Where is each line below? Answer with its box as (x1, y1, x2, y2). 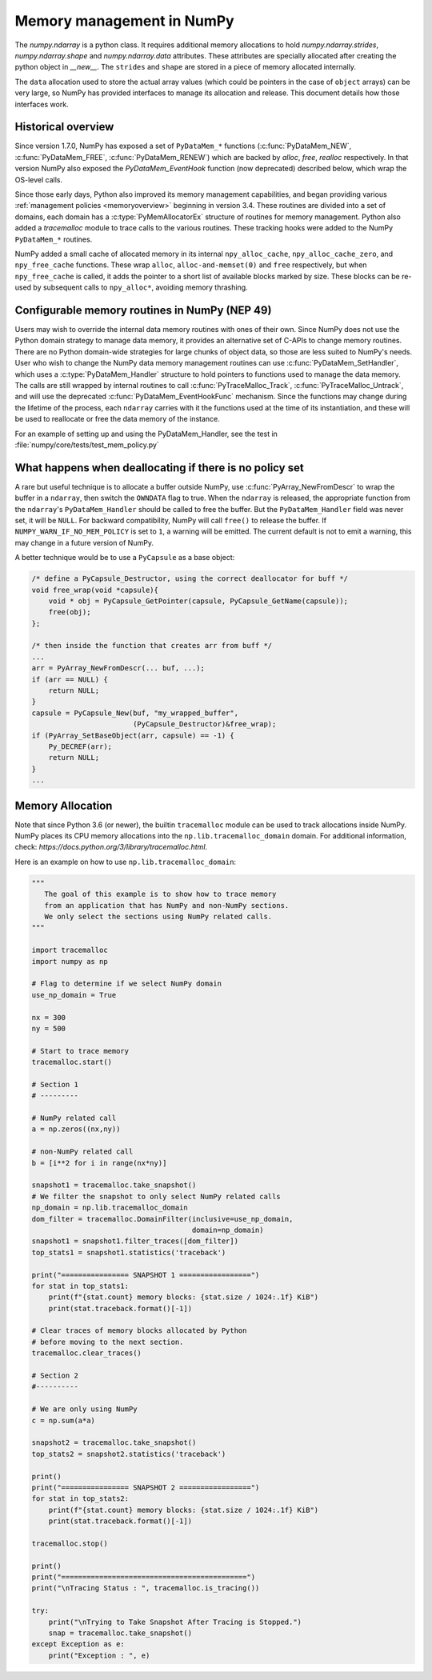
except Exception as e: (31, 1640, 126, 1649)
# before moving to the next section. (31, 1337, 184, 1346)
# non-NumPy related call (31, 1147, 134, 1156)
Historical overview (14, 120, 114, 134)
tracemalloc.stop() (31, 1538, 108, 1548)
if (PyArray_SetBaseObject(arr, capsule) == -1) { (31, 730, 235, 740)
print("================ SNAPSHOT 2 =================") (31, 1482, 260, 1492)
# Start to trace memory (31, 1046, 130, 1055)
